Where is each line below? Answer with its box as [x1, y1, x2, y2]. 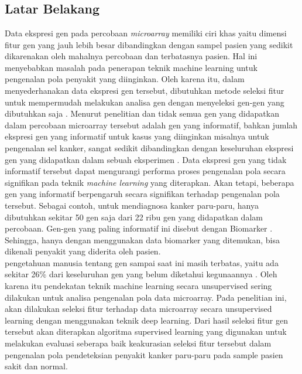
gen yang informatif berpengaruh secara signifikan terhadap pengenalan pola [5, 188, 280, 200]
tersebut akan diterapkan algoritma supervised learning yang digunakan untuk [5, 325, 287, 338]
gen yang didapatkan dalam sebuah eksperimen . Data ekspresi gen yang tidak [5, 153, 287, 165]
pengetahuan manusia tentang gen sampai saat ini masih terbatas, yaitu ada [5, 256, 279, 268]
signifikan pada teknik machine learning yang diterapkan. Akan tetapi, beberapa [5, 176, 294, 188]
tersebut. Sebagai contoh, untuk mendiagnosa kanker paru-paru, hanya [5, 199, 259, 211]
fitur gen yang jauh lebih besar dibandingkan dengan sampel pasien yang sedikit [5, 38, 293, 50]
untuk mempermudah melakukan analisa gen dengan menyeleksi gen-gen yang [5, 96, 284, 108]
